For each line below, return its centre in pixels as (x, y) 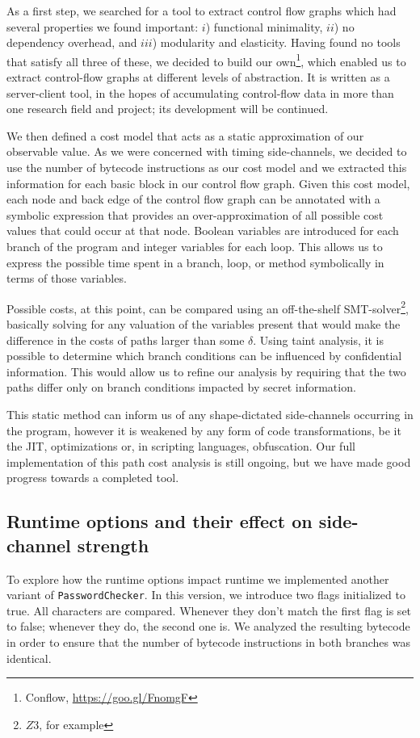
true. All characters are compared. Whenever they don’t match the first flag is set (209, 610)
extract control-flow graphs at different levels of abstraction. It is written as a (198, 77)
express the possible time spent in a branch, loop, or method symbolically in (195, 262)
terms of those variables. (67, 278)
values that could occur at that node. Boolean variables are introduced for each (203, 231)
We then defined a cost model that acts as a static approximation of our (185, 135)
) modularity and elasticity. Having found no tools (276, 42)
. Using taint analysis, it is (318, 340)
